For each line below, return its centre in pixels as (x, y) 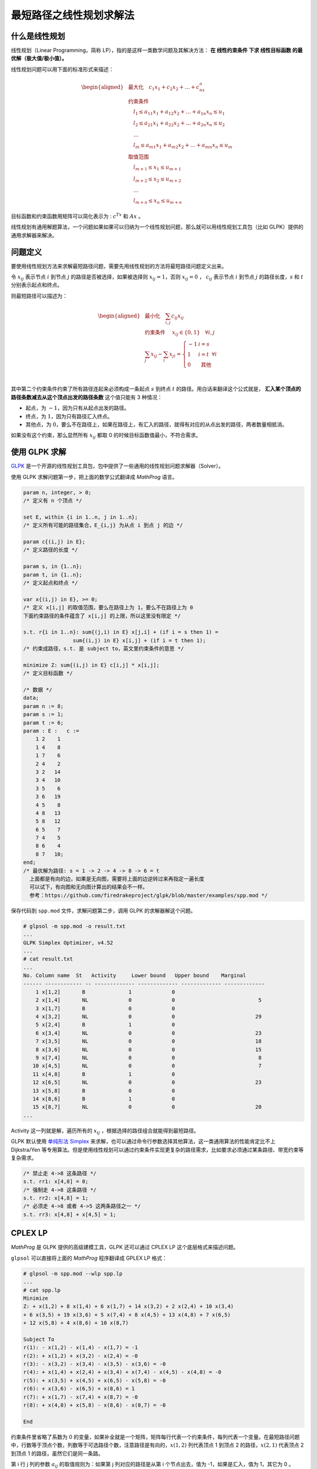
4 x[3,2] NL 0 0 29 (149, 1017)
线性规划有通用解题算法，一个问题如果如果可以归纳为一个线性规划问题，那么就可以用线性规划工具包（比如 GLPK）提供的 (157, 227)
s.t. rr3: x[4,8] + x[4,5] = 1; (70, 1214)
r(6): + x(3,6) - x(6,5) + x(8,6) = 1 (79, 1389)
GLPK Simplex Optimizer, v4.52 (68, 943)
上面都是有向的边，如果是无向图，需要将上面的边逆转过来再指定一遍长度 (117, 879)
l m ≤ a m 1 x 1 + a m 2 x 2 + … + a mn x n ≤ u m (183, 146)
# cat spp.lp (42, 1290)
